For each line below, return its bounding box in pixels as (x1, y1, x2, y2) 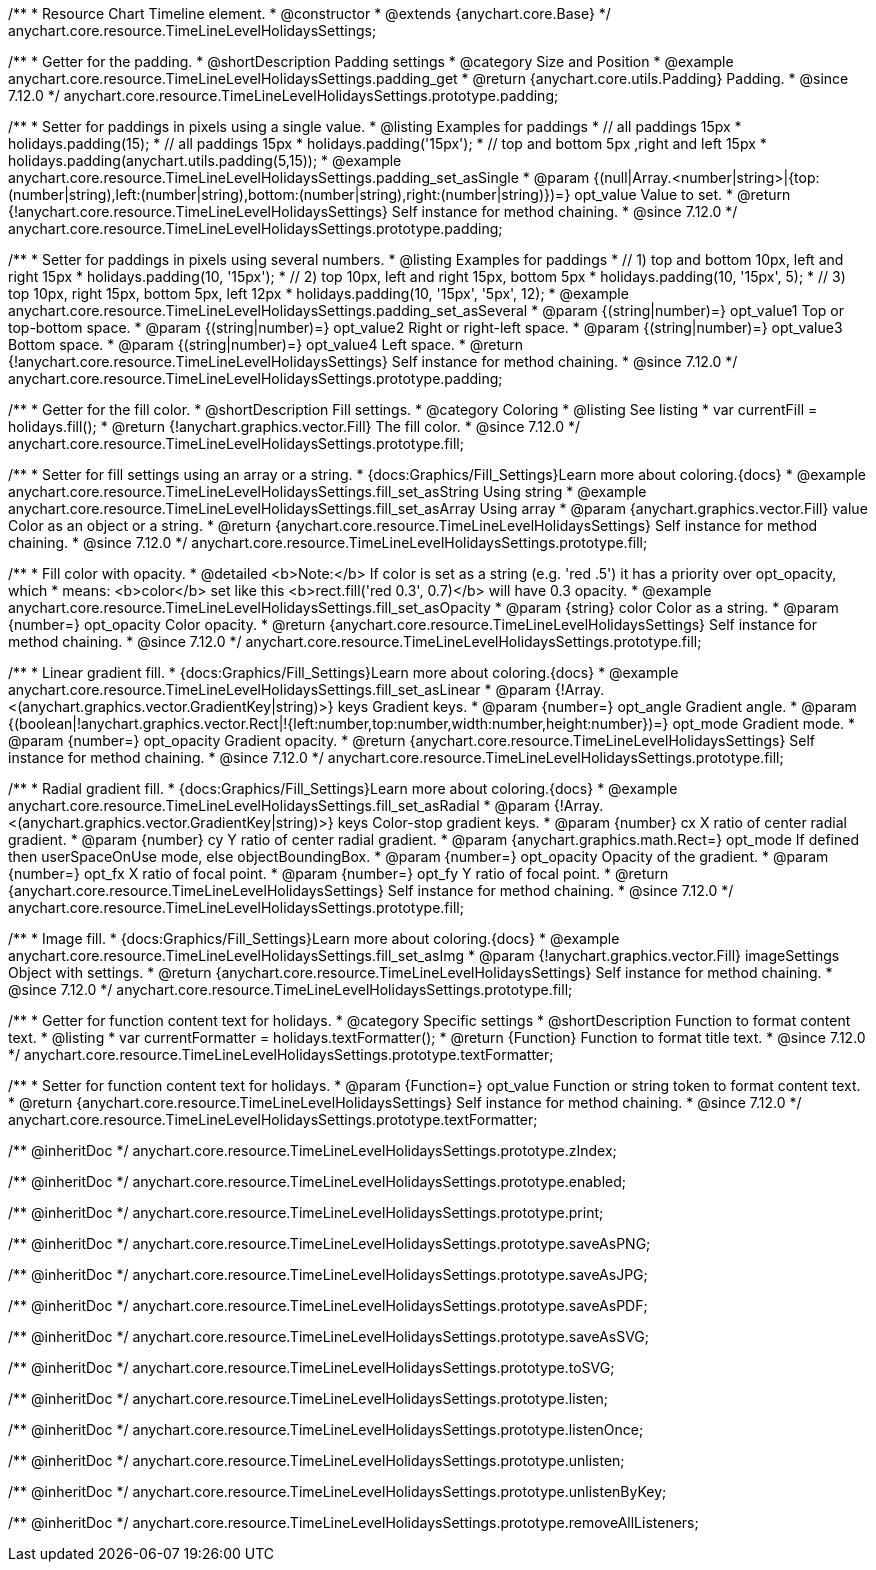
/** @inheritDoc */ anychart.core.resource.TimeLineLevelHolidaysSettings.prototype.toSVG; (8, 1359, 615, 1376)
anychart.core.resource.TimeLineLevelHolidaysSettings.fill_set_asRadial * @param (8, 797, 550, 814)
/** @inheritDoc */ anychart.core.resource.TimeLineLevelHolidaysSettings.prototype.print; (8, 1204, 604, 1221)
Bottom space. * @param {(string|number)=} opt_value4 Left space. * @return (8, 336, 524, 353)
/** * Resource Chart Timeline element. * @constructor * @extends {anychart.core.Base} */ (8, 5, 611, 22)
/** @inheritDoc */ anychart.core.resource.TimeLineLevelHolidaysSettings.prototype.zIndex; (8, 1142, 617, 1159)
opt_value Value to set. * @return (574, 186, 791, 203)
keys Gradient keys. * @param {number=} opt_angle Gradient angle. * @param (337, 698, 857, 715)
